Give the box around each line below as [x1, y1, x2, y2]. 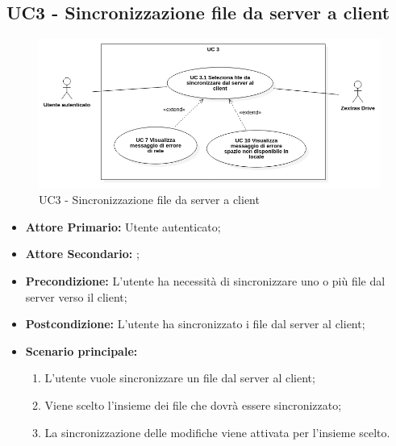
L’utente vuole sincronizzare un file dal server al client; [44, 369, 315, 386]
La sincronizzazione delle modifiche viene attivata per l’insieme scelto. [44, 423, 390, 440]
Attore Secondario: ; [25, 245, 140, 262]
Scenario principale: [25, 342, 138, 359]
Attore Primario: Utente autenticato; [25, 218, 221, 235]
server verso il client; [25, 288, 127, 305]
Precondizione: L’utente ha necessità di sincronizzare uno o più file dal [25, 272, 386, 289]
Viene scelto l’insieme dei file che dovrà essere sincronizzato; [44, 396, 342, 413]
